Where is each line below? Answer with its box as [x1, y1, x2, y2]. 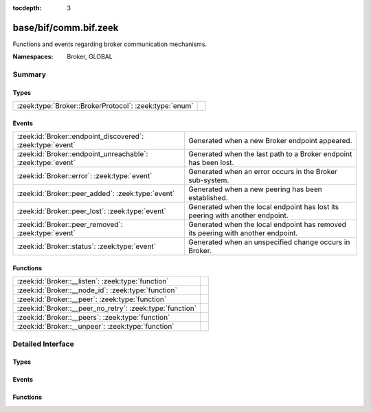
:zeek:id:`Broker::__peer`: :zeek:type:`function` [16, 294, 167, 304]
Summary [12, 69, 47, 79]
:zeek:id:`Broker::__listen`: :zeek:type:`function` [16, 277, 169, 286]
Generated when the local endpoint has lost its [188, 202, 339, 212]
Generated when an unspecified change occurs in [188, 237, 350, 247]
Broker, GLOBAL [67, 52, 113, 61]
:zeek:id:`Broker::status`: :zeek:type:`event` [16, 241, 156, 251]
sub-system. [188, 175, 229, 185]
